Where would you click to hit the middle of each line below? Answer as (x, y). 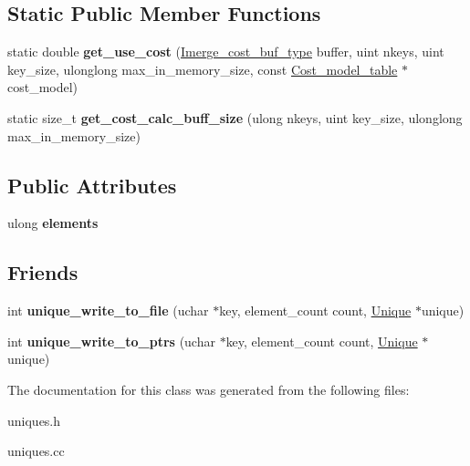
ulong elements (53, 223)
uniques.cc (36, 451)
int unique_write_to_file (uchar (108, 311)
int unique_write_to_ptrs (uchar (111, 341)
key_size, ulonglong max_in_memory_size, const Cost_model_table (203, 69)
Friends (43, 272)
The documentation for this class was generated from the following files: (209, 389)
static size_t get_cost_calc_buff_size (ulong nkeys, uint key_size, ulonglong (235, 117)
